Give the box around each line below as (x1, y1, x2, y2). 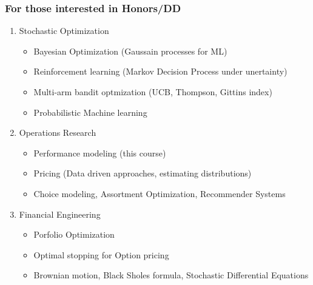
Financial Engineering (19, 207, 101, 220)
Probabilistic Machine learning (33, 106, 147, 118)
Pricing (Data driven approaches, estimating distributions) (33, 167, 252, 179)
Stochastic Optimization (19, 24, 109, 37)
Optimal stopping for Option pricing (33, 248, 169, 261)
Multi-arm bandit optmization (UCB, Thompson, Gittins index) (33, 85, 272, 98)
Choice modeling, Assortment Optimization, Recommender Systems (33, 187, 286, 199)
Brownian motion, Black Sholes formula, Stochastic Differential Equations (33, 269, 309, 281)
